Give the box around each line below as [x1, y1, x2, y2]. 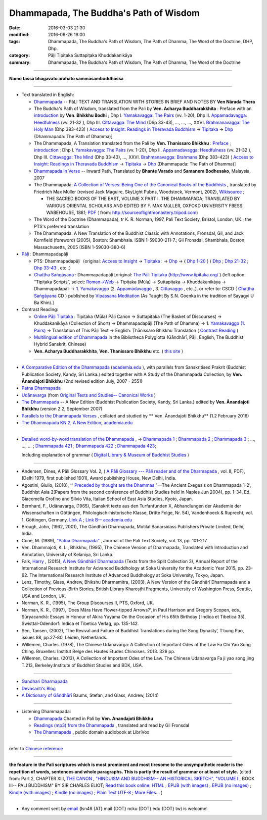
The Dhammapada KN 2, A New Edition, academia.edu [21, 420, 133, 426]
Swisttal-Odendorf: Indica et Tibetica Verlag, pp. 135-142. [21, 620, 139, 626]
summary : [9, 59, 31, 65]
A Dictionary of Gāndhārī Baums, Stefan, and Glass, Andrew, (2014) [21, 692, 159, 698]
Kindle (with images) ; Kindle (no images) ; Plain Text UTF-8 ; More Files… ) [9, 789, 163, 795]
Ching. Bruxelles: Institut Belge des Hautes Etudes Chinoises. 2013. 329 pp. [21, 648, 176, 654]
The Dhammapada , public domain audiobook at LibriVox [34, 729, 150, 735]
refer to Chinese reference [9, 745, 63, 751]
